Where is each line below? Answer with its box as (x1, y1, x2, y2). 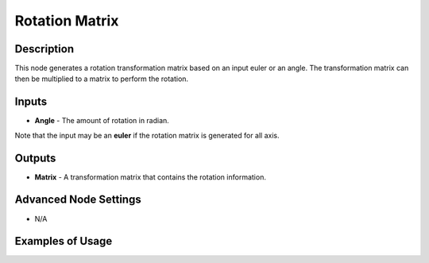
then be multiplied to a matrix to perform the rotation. (14, 74, 189, 83)
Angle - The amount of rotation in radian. (34, 116, 170, 126)
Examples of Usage (14, 234, 113, 248)
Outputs (14, 151, 56, 164)
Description (14, 42, 75, 56)
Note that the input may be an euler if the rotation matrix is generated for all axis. (14, 130, 280, 140)
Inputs (14, 95, 48, 109)
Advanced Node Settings (14, 193, 142, 207)
